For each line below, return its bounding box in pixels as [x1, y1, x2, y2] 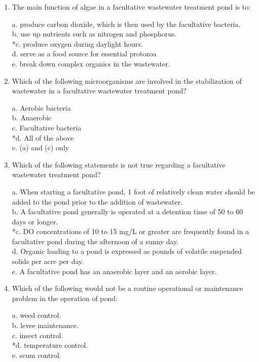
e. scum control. [12, 349, 61, 360]
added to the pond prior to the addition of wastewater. [12, 196, 183, 207]
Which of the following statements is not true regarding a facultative [12, 159, 226, 170]
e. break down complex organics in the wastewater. [12, 58, 170, 69]
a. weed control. [12, 310, 61, 320]
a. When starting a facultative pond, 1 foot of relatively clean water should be [12, 186, 255, 196]
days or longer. [12, 216, 58, 226]
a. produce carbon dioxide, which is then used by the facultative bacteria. [12, 18, 241, 29]
